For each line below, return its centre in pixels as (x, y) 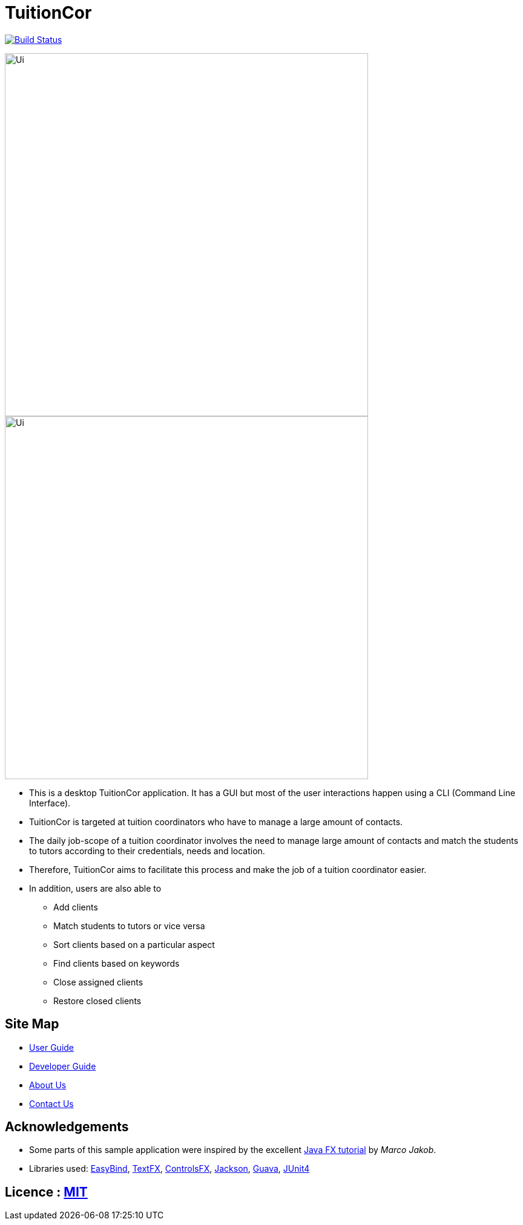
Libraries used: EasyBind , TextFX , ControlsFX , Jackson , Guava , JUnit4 (169, 1169)
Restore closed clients (97, 1001)
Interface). (50, 803)
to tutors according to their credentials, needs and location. (147, 851)
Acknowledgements (67, 1127)
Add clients (76, 907)
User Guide (52, 1047)
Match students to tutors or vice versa (129, 926)
